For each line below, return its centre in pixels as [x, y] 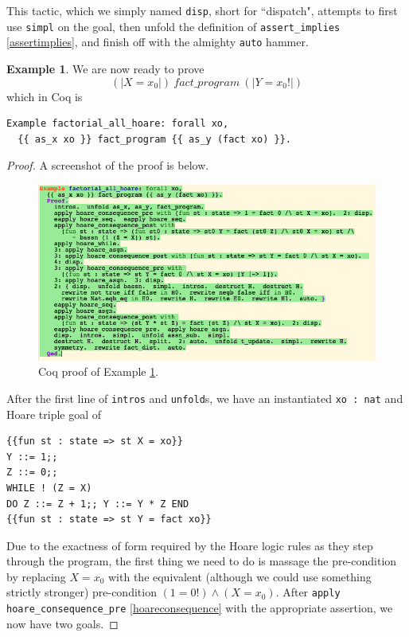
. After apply [308, 592]
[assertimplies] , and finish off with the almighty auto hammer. [158, 42]
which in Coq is [45, 96]
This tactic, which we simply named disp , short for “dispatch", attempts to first [202, 10]
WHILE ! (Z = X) [49, 488]
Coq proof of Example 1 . [99, 371]
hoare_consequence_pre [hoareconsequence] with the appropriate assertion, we [200, 608]
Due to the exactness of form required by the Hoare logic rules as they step [190, 545]
